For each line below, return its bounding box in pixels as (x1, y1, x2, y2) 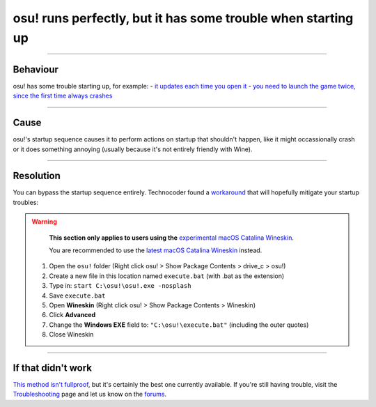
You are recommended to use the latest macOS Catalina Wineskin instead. (49, 246, 263, 254)
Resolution (13, 170, 61, 182)
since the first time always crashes (13, 91, 113, 100)
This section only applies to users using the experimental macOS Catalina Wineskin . (49, 233, 294, 242)
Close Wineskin (49, 330, 94, 339)
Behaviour (13, 63, 59, 75)
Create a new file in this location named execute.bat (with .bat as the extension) (49, 272, 285, 280)
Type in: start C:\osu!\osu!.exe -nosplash (49, 282, 191, 290)
